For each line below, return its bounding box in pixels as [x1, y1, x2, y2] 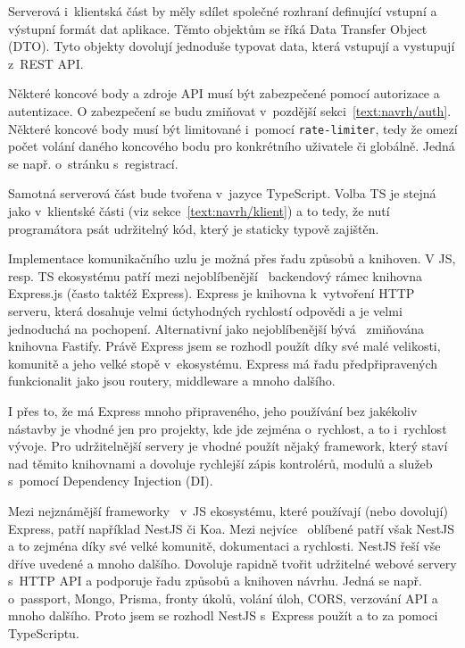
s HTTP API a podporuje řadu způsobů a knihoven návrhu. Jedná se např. [8, 571, 422, 590]
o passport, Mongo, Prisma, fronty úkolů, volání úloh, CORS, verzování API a [8, 588, 438, 607]
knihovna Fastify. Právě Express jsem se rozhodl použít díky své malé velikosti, [8, 336, 441, 355]
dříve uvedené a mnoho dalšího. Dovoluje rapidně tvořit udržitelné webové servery [8, 553, 457, 572]
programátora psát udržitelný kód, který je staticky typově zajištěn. [8, 219, 379, 237]
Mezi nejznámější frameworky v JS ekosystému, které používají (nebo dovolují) [8, 501, 448, 519]
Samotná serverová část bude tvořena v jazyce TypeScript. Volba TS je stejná [8, 184, 436, 203]
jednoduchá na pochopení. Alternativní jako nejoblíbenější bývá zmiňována [8, 319, 425, 337]
